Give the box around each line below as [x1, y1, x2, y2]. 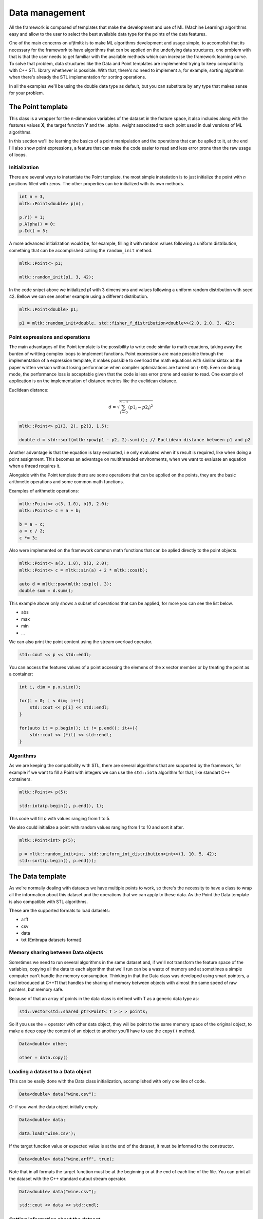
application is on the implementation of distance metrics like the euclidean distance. [9, 378, 178, 384]
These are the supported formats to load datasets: [9, 907, 110, 913]
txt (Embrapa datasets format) [21, 937, 82, 943]
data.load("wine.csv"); [19, 1131, 76, 1136]
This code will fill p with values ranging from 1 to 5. [9, 815, 111, 821]
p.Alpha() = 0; [19, 221, 56, 227]
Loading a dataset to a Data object [9, 1068, 92, 1075]
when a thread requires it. [9, 463, 61, 469]
